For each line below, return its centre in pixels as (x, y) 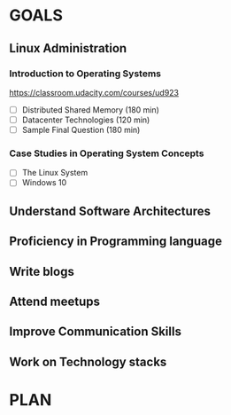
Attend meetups (54, 302)
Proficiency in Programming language (116, 242)
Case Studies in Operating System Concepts (107, 153)
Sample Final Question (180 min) (81, 130)
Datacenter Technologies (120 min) (86, 120)
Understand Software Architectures (110, 211)
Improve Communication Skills (95, 332)
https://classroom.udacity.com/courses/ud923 (94, 92)
